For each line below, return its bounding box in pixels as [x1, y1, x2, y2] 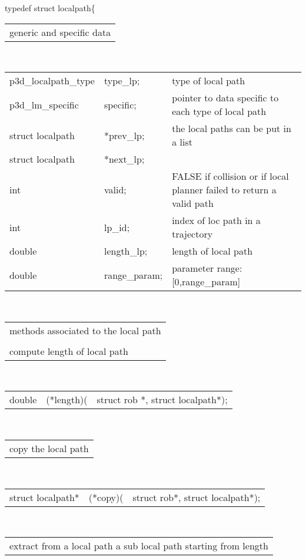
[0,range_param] [172, 275, 241, 289]
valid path [172, 196, 214, 210]
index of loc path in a [172, 213, 261, 228]
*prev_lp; [104, 128, 145, 142]
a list [172, 135, 192, 149]
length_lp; [104, 244, 148, 258]
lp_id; [104, 220, 130, 234]
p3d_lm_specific [9, 97, 79, 111]
